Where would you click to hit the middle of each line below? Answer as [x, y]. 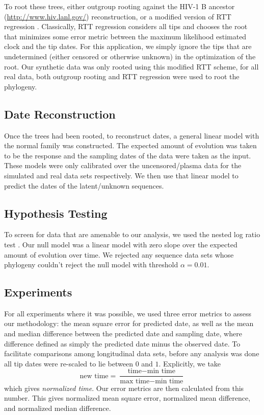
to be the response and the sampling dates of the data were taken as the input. [128, 155]
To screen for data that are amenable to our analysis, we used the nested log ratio [132, 234]
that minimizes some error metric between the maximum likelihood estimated [125, 36]
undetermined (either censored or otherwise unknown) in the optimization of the [130, 56]
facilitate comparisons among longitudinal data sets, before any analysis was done [132, 353]
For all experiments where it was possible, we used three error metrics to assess [128, 313]
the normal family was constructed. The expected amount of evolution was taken [130, 145]
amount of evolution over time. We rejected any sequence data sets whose [119, 254]
